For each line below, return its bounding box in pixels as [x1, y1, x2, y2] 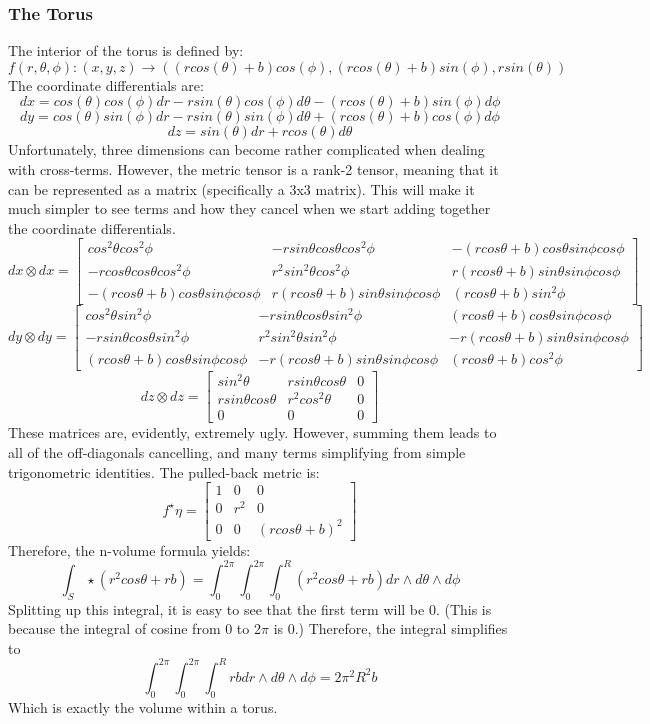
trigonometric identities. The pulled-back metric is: [8, 461, 320, 482]
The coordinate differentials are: [8, 74, 204, 95]
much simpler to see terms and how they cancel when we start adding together [8, 198, 491, 219]
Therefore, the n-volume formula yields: [8, 539, 251, 560]
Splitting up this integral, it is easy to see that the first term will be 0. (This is [8, 598, 492, 619]
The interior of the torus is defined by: [8, 40, 244, 61]
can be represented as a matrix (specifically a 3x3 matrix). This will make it [8, 178, 475, 199]
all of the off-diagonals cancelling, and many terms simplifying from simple [8, 441, 466, 462]
